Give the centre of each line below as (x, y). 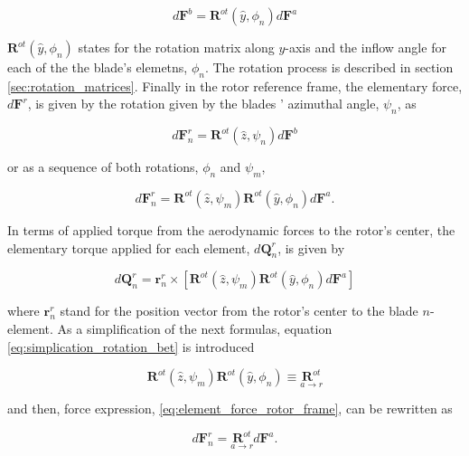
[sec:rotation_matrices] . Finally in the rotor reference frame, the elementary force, (235, 85)
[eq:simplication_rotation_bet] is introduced (131, 346)
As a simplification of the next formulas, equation (195, 328)
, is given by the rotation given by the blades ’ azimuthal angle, (203, 104)
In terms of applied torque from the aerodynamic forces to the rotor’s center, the (231, 229)
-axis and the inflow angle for (366, 47)
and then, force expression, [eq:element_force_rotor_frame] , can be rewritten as (230, 408)
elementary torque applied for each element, (129, 247)
